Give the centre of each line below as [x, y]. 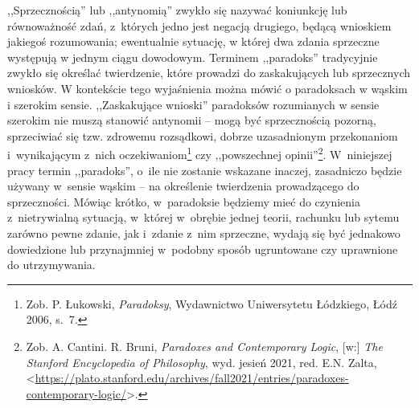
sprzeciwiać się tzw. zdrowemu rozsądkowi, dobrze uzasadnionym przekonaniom [203, 135]
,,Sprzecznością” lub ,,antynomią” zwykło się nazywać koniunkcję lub [177, 10]
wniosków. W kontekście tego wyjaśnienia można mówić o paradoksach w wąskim [207, 88]
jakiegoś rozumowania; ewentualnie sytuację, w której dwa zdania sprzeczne [193, 41]
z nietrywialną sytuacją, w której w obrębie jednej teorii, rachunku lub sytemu [203, 217]
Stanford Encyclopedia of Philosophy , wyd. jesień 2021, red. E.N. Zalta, [201, 362]
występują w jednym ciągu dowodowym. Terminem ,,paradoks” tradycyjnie [193, 57]
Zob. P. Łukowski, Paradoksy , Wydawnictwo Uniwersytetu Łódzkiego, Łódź [212, 303]
